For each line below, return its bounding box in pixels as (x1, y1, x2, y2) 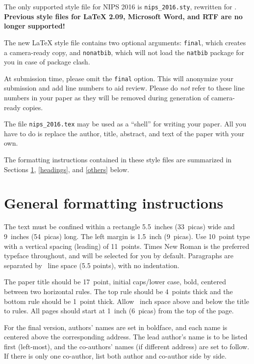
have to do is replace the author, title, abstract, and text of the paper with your (4, 128, 245, 138)
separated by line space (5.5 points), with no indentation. (4, 260, 179, 270)
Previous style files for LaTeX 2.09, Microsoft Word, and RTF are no (4, 11, 243, 21)
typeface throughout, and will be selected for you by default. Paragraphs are (4, 250, 234, 261)
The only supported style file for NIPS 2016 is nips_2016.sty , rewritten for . (4, 1, 237, 11)
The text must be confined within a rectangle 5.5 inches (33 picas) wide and (4, 221, 235, 232)
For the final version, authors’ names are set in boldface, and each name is (4, 322, 228, 332)
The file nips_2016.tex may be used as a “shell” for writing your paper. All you (4, 119, 247, 129)
